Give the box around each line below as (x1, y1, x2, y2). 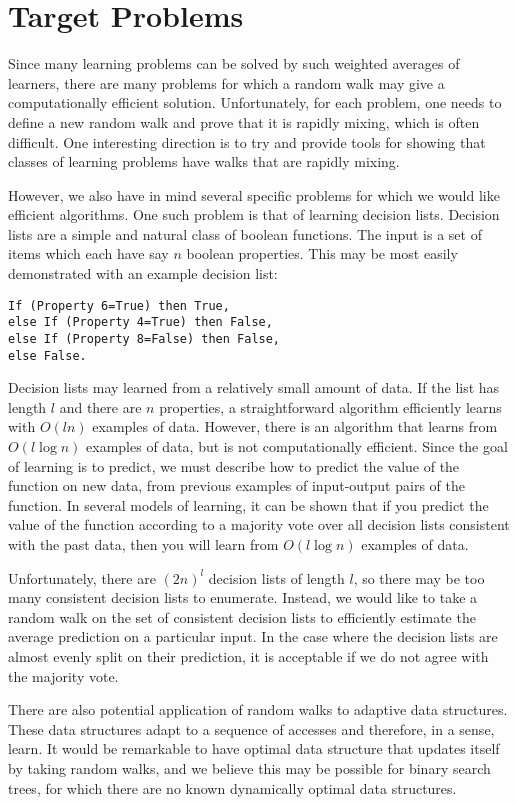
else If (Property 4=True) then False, (8, 315, 273, 330)
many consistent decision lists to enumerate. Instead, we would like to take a (8, 587, 478, 608)
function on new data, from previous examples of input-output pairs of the (8, 475, 465, 496)
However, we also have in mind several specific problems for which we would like (8, 184, 500, 205)
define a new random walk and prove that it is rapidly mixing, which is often (8, 111, 480, 132)
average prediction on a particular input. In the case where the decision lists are (8, 626, 498, 647)
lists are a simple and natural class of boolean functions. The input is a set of (8, 223, 482, 244)
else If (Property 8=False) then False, (8, 331, 281, 346)
